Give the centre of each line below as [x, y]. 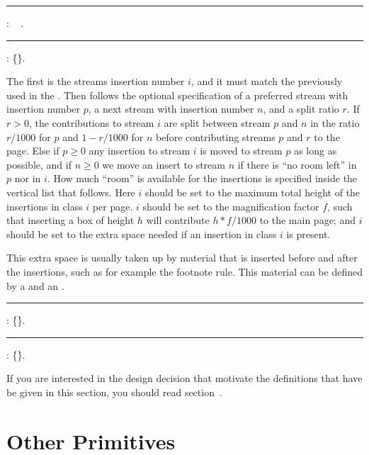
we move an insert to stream [164, 164]
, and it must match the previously [267, 81]
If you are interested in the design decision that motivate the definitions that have [184, 378]
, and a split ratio [301, 109]
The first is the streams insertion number [96, 81]
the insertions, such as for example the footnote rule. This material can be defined [184, 271]
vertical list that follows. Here [71, 192]
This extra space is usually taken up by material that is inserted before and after [182, 258]
